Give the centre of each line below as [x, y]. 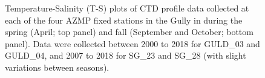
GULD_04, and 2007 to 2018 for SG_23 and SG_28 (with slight [126, 55]
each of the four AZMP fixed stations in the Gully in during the [124, 20]
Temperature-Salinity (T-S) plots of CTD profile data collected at [127, 8]
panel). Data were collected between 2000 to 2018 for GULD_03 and [132, 43]
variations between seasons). [57, 67]
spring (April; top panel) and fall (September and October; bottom [129, 32]
